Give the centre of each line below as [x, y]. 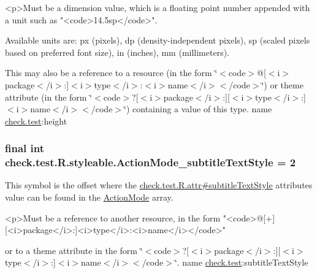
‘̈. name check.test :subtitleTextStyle [241, 262]
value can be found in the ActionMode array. [89, 197]
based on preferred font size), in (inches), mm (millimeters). [117, 52]
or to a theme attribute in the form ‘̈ [74, 250]
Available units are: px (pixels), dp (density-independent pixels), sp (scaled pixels [158, 40]
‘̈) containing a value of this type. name [198, 109]
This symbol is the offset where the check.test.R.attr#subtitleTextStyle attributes [159, 185]
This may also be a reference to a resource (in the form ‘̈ [111, 73]
